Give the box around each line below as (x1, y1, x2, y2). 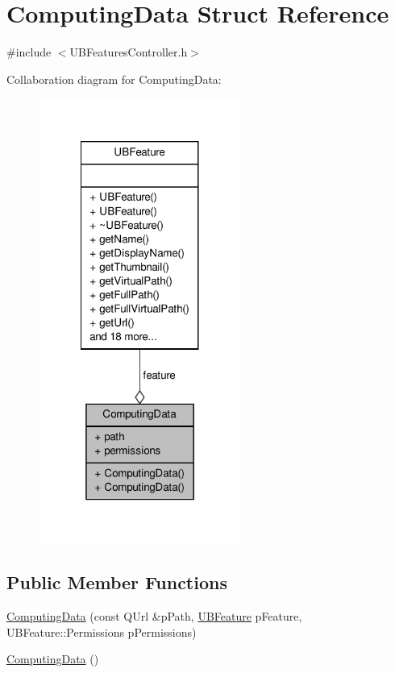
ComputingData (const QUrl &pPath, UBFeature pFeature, (6, 607, 302, 624)
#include (6, 44, 52, 60)
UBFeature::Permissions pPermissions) (6, 623, 197, 640)
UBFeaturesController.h (69, 44, 188, 60)
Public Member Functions (6, 570, 227, 595)
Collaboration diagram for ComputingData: (6, 70, 222, 87)
